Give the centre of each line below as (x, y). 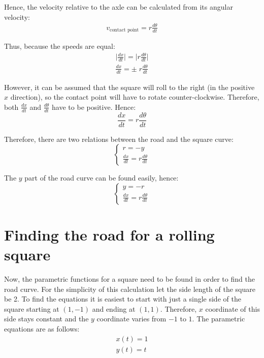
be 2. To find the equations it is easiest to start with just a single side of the (123, 299)
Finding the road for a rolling (109, 234)
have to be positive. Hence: (94, 107)
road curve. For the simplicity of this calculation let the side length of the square (130, 289)
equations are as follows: (42, 329)
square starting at (32, 308)
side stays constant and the (46, 319)
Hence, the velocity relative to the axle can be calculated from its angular (119, 7)
